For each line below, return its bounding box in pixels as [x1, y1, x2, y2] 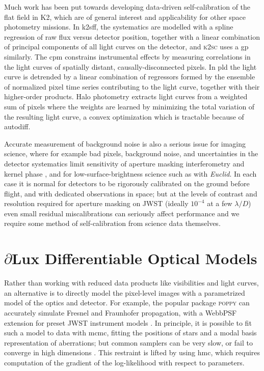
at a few [207, 198, 232, 209]
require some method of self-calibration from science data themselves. [4, 218, 221, 229]
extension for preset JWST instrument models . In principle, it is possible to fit [4, 317, 252, 328]
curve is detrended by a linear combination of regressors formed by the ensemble [4, 71, 255, 82]
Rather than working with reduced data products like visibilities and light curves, [4, 277, 259, 288]
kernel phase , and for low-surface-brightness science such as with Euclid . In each [4, 168, 257, 179]
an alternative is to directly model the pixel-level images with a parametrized [4, 287, 245, 298]
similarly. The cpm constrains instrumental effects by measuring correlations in [4, 51, 251, 62]
